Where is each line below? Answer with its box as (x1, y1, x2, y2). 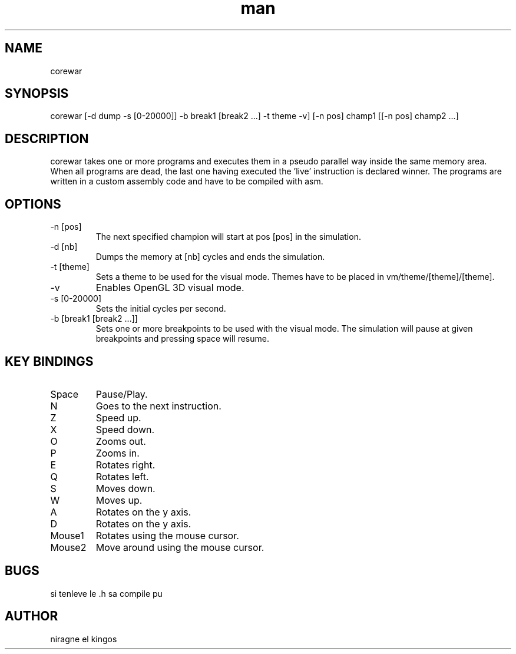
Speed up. (95, 411, 141, 424)
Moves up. (95, 494, 143, 506)
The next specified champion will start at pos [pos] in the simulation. (95, 232, 361, 242)
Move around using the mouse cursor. (95, 541, 264, 553)
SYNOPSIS (5, 86, 69, 101)
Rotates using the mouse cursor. (95, 529, 239, 541)
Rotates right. (95, 458, 156, 471)
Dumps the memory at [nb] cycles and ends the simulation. (95, 252, 325, 262)
